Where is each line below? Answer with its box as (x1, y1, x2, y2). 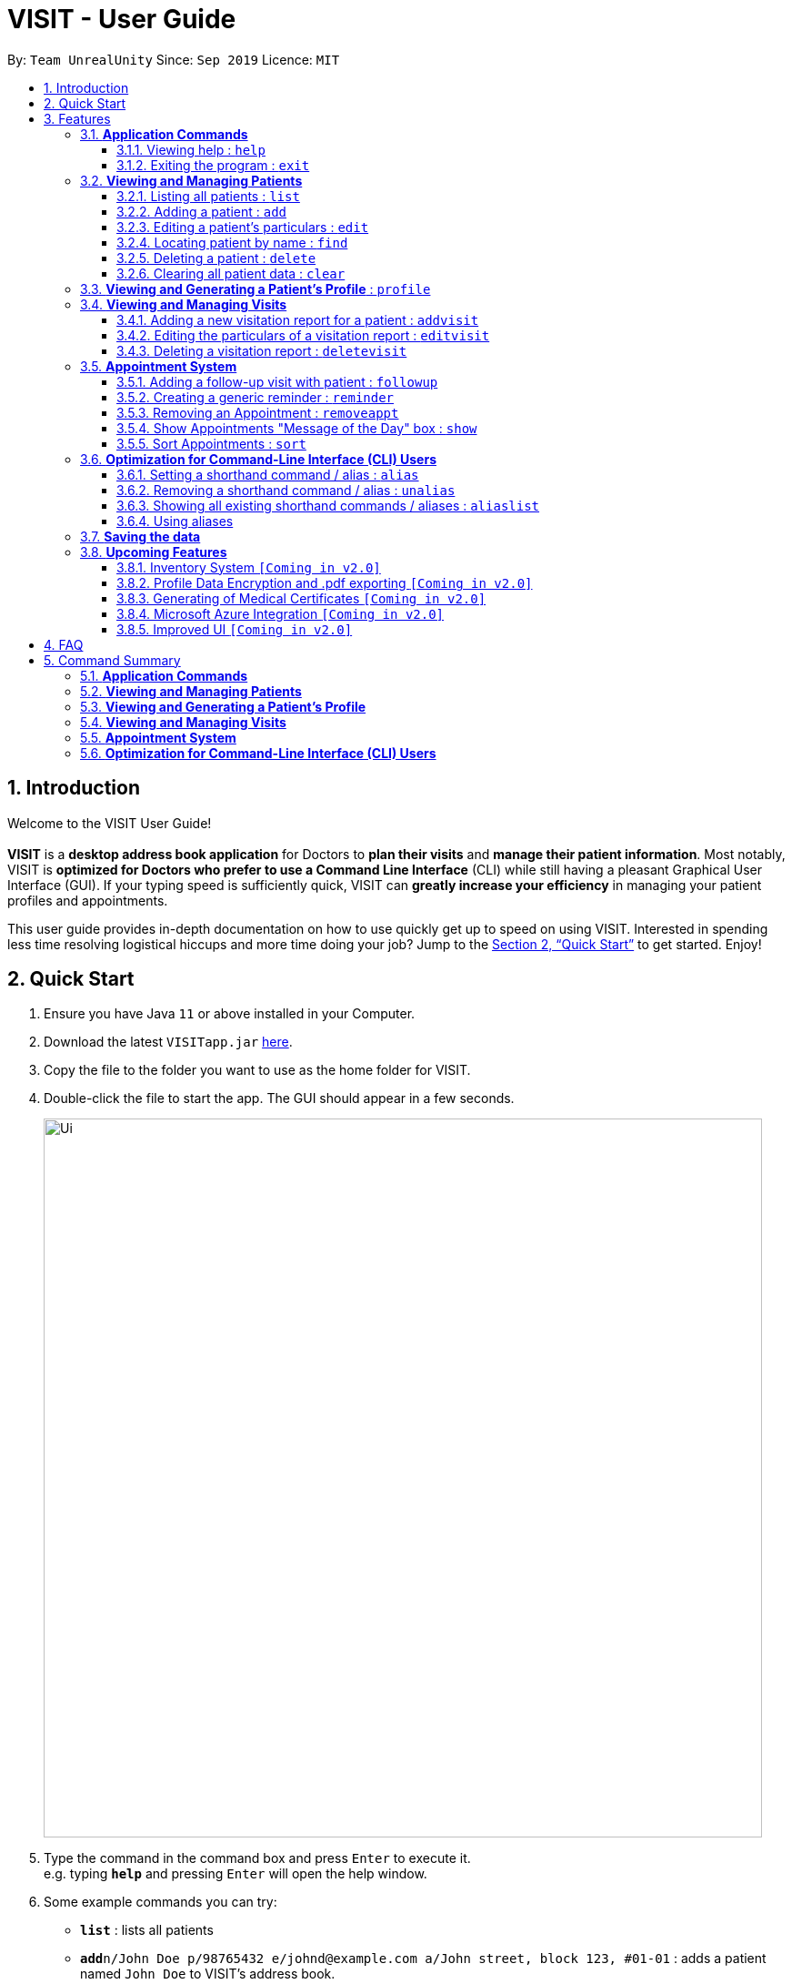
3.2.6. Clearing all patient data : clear (116, 265, 346, 281)
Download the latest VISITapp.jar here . (44, 1034, 293, 1050)
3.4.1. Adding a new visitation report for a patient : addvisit (116, 311, 479, 328)
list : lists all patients (80, 1922, 214, 1938)
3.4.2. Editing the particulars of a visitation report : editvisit (116, 327, 490, 343)
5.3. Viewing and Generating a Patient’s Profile (80, 698, 366, 714)
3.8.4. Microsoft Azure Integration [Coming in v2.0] (116, 605, 445, 622)
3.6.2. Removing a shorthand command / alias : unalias (116, 481, 456, 498)
